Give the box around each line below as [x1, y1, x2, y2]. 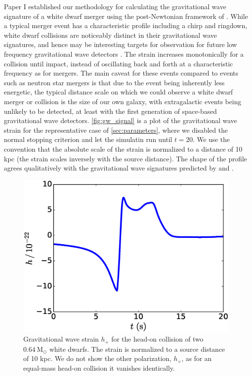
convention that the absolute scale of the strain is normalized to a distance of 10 [4, 143, 242, 154]
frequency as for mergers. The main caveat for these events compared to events [4, 68, 238, 78]
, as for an [181, 353, 212, 363]
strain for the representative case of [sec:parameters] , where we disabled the [4, 125, 228, 135]
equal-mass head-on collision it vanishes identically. [23, 363, 175, 373]
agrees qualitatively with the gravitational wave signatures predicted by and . [4, 163, 234, 173]
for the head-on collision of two [111, 334, 204, 344]
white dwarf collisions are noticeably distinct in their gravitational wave [4, 30, 217, 40]
